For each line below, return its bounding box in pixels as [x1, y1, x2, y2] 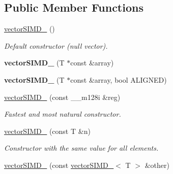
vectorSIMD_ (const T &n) [4, 125, 91, 136]
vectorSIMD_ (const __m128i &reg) [4, 91, 121, 102]
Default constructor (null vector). [4, 40, 108, 51]
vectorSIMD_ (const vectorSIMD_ [4, 159, 114, 170]
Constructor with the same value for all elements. [4, 143, 159, 153]
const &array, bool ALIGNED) [70, 74, 167, 85]
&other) [145, 159, 169, 170]
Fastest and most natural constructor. [4, 109, 121, 119]
